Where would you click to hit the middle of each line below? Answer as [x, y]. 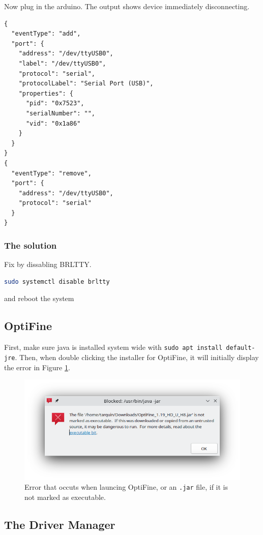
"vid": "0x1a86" [53, 123]
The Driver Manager [60, 524]
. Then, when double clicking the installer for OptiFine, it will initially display [137, 357]
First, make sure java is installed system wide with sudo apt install [113, 347]
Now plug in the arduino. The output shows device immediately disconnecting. [127, 6]
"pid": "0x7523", [55, 103]
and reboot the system [39, 298]
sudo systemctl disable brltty [57, 281]
